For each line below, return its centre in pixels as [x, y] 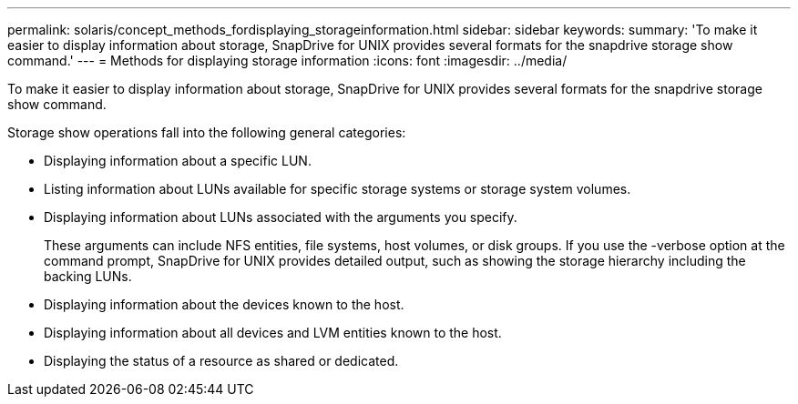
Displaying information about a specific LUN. [178, 161]
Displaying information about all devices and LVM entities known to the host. [273, 333]
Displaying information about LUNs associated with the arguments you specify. [281, 217]
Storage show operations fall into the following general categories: [207, 132]
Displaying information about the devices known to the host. [224, 304]
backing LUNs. [88, 276]
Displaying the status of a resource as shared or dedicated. [221, 361]
